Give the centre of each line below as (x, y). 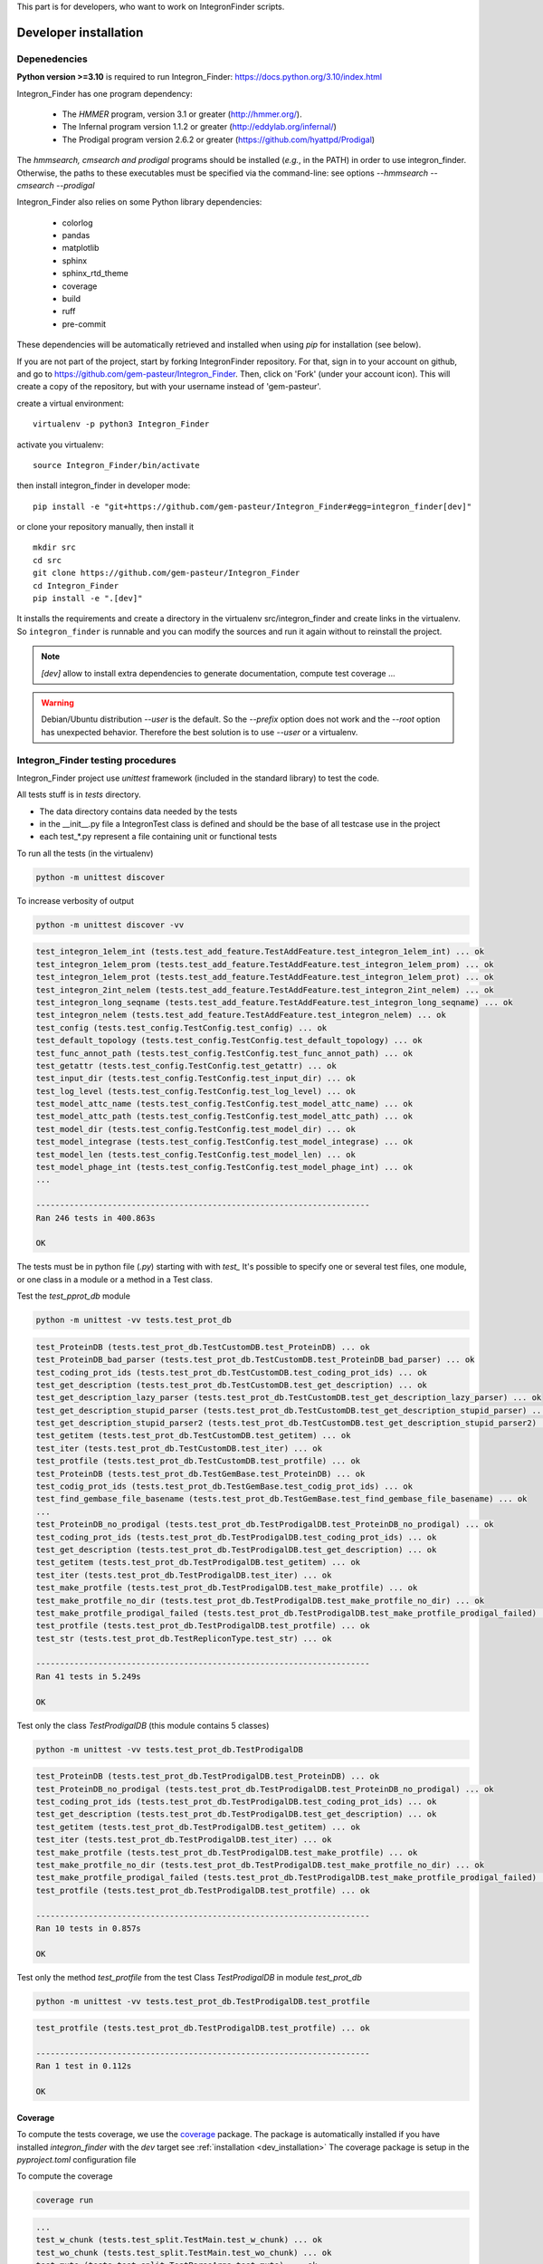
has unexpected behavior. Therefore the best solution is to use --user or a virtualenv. (200, 732)
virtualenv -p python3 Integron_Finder (121, 424)
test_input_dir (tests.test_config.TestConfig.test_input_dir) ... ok (196, 1079)
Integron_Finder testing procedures (96, 760)
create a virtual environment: (70, 403)
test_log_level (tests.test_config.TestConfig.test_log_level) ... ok (196, 1091)
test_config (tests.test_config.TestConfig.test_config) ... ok (181, 1027)
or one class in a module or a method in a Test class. (114, 1279)
